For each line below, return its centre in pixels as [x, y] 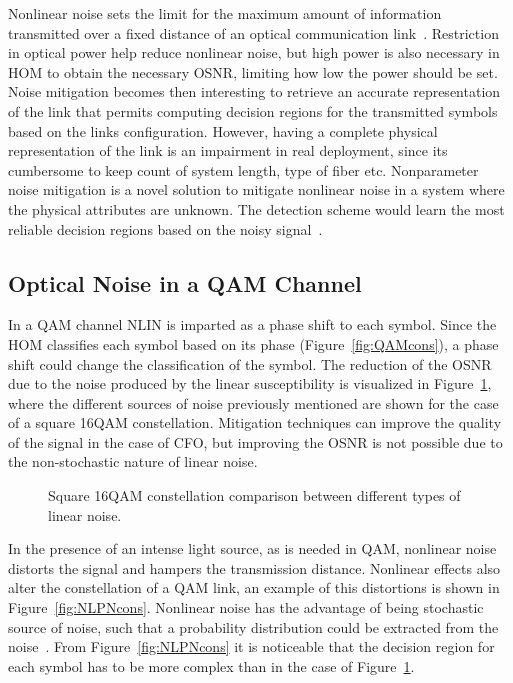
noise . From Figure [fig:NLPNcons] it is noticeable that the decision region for [251, 646]
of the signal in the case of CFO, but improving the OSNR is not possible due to [255, 441]
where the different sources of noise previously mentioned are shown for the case [253, 402]
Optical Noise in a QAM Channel [185, 282]
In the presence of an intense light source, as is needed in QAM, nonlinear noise [252, 548]
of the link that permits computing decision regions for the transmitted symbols [253, 110]
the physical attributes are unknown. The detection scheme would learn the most [256, 208]
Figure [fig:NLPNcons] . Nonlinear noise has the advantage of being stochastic [246, 607]
